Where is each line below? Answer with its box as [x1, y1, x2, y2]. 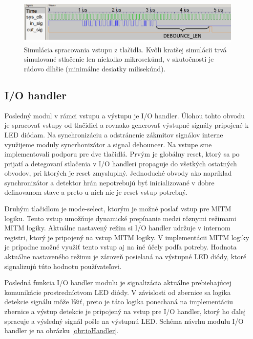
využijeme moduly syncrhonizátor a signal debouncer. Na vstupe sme [4, 139, 212, 149]
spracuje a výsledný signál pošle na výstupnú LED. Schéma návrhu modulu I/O [4, 316, 244, 326]
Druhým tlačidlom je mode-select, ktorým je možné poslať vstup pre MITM [4, 203, 232, 214]
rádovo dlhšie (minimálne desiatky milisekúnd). [24, 63, 166, 73]
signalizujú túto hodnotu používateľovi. [4, 261, 122, 271]
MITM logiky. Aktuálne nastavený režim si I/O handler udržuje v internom [4, 223, 231, 233]
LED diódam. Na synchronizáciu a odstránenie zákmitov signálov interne [4, 129, 223, 139]
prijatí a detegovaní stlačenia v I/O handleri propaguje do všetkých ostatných [4, 158, 237, 168]
